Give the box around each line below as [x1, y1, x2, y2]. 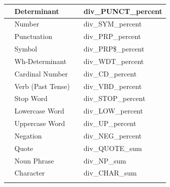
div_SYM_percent [83, 18, 142, 29]
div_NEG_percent [83, 130, 142, 140]
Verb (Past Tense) [14, 80, 70, 91]
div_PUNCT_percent [83, 5, 163, 16]
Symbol [14, 43, 37, 54]
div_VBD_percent [83, 80, 142, 91]
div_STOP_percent [83, 93, 146, 103]
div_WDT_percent [83, 55, 144, 66]
